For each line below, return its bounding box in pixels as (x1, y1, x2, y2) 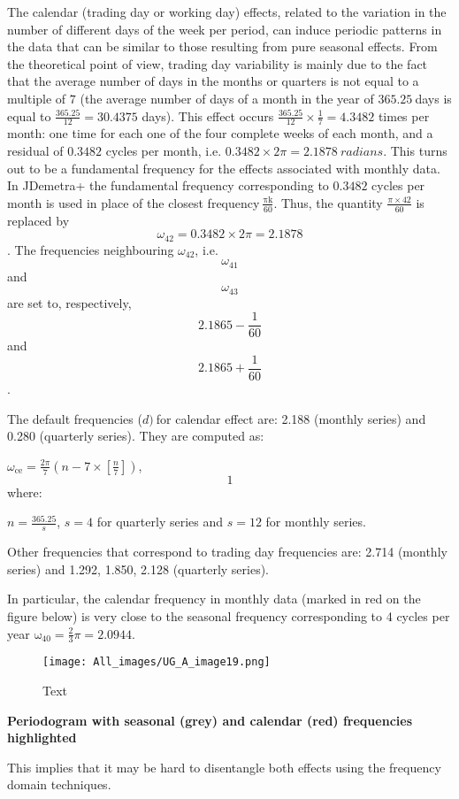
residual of (7, 141, 64, 159)
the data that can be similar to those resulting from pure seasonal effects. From (7, 37, 438, 56)
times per (378, 106, 430, 125)
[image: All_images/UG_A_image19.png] (42, 656, 271, 669)
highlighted (7, 728, 77, 747)
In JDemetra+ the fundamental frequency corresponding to (7, 176, 329, 195)
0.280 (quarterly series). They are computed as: (7, 426, 264, 445)
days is (415, 88, 452, 107)
